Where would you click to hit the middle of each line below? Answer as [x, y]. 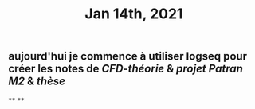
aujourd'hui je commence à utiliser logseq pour [128, 56]
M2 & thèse [37, 82]
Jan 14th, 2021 [134, 14]
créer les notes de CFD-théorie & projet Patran [126, 69]
